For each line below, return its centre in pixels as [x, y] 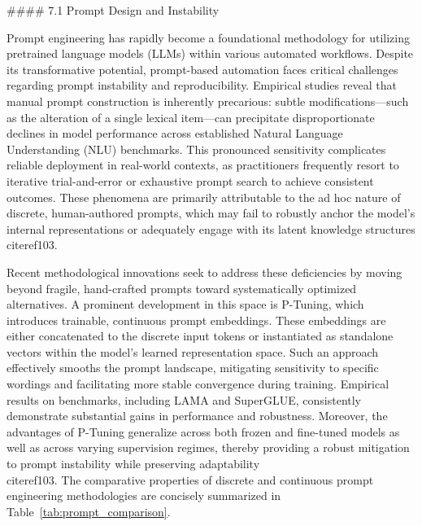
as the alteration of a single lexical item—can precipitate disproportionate [191, 117]
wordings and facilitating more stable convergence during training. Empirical [198, 384]
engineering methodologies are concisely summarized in [144, 495]
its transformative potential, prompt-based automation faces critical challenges [202, 69]
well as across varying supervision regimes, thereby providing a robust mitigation [208, 447]
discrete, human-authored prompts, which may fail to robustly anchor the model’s [211, 213]
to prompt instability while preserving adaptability [133, 464]
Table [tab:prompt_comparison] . [89, 511]
